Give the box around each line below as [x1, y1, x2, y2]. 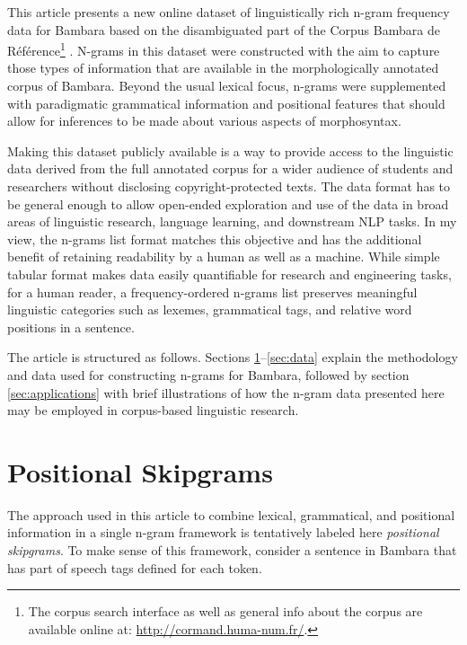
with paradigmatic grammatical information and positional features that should [7, 93, 445, 112]
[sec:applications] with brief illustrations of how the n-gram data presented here [7, 383, 445, 402]
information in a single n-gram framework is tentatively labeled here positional [7, 523, 439, 542]
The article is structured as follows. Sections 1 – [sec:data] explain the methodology [7, 348, 458, 367]
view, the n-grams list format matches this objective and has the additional [7, 229, 422, 248]
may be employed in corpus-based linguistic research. [7, 401, 299, 420]
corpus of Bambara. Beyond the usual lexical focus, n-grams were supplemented [7, 76, 446, 95]
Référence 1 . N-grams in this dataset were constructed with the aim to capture [7, 39, 440, 59]
